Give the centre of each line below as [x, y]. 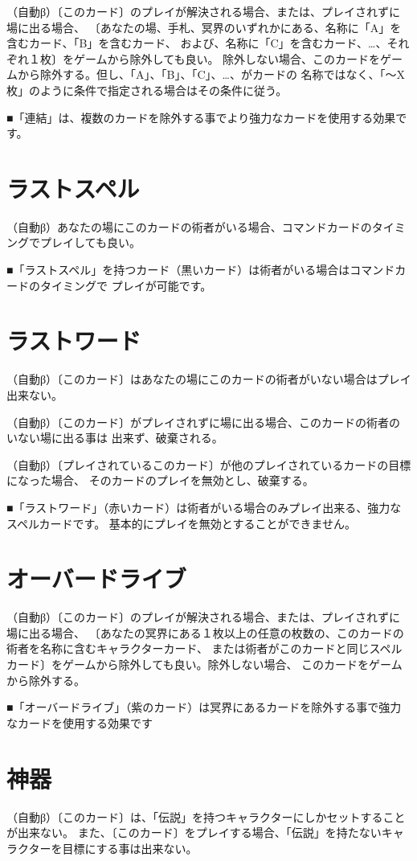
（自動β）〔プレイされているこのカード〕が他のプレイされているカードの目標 [209, 464]
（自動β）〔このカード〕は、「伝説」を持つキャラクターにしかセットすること [206, 816]
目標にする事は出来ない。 [130, 848]
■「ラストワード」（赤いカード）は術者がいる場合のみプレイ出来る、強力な [204, 507]
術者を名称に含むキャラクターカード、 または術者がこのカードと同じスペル [204, 648]
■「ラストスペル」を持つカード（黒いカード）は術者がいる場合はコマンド [201, 270]
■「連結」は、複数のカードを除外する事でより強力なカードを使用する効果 [201, 117]
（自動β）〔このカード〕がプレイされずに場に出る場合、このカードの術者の [204, 422]
